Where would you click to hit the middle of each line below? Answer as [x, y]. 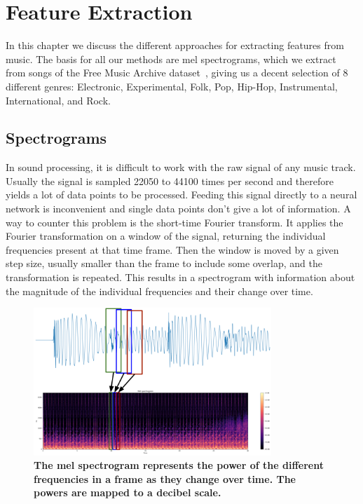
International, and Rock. [58, 100]
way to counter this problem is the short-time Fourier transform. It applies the [174, 222]
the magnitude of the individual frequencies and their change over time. [159, 291]
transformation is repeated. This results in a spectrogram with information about [180, 277]
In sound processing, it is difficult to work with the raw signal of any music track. [181, 167]
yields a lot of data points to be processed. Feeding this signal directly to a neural [181, 195]
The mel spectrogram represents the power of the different [179, 465]
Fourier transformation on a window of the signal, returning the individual [166, 236]
